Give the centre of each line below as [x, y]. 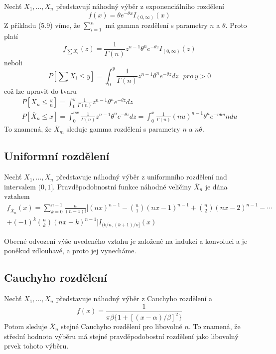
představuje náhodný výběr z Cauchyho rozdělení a [134, 298]
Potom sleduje [26, 326]
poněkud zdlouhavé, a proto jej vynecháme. [70, 251]
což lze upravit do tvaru [40, 90]
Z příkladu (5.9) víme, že [42, 25]
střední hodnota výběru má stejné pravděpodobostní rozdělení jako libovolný [121, 336]
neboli [13, 62]
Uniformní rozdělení [57, 156]
